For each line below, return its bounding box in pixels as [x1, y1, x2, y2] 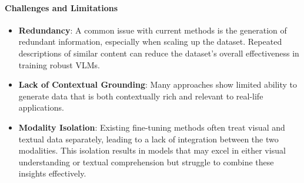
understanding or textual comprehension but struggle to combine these [18, 155, 274, 168]
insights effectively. [18, 167, 86, 179]
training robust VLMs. [18, 58, 100, 71]
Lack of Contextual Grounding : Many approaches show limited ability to [18, 78, 298, 91]
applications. [18, 101, 64, 114]
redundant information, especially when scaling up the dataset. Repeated [18, 35, 282, 48]
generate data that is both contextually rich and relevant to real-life [18, 89, 263, 102]
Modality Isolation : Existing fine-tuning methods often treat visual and [18, 121, 285, 133]
